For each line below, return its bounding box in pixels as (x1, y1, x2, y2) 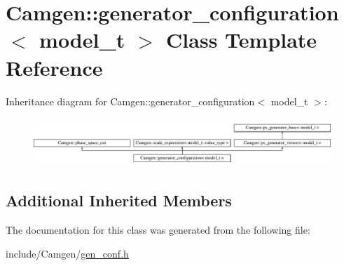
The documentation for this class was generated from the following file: (6, 222, 310, 237)
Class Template (166, 25, 317, 54)
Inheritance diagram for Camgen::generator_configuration (6, 93, 255, 108)
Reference (6, 53, 103, 81)
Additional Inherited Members (6, 189, 232, 211)
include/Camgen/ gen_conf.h (6, 246, 129, 260)
